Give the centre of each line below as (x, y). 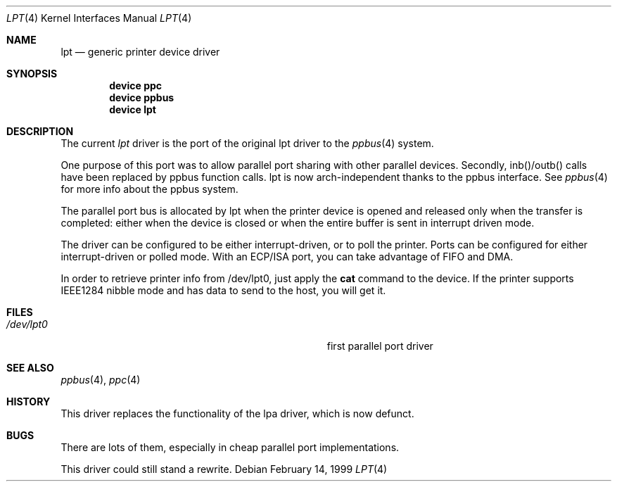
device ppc (136, 86)
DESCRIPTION (40, 131)
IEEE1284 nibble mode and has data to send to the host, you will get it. (223, 290)
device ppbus (142, 97)
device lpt (133, 109)
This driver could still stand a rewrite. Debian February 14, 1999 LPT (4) (224, 469)
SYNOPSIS (32, 74)
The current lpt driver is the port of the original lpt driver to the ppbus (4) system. (247, 143)
